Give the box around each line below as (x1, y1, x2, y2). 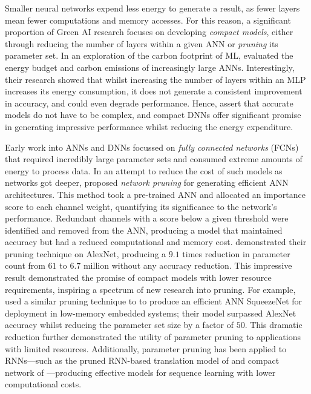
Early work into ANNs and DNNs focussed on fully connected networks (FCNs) (5, 140, 299, 153)
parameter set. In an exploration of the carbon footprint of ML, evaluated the (5, 49, 293, 62)
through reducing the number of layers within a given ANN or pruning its (5, 37, 278, 50)
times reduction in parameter (182, 247, 290, 260)
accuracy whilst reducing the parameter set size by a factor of (5, 318, 234, 331)
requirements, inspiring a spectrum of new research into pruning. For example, (5, 283, 296, 295)
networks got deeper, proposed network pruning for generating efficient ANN (5, 176, 289, 189)
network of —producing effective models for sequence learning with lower (5, 366, 276, 378)
